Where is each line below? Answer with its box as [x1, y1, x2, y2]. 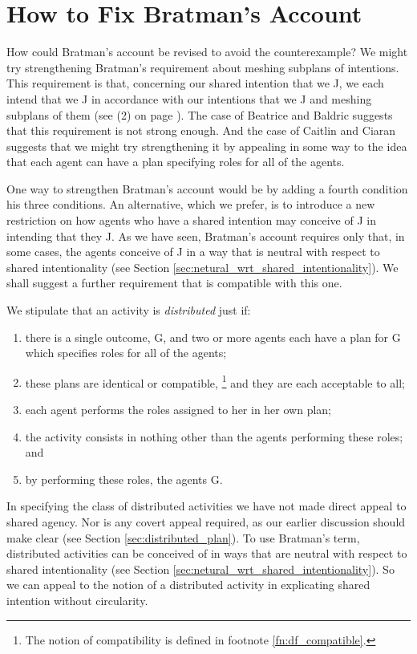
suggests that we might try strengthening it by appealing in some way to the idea [6, 137, 407, 154]
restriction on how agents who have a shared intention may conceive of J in [6, 212, 376, 229]
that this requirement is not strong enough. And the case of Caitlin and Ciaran [6, 122, 396, 139]
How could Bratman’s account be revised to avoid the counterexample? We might [6, 43, 408, 60]
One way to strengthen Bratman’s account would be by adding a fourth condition [6, 180, 408, 197]
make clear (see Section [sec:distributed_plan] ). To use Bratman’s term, [6, 529, 360, 546]
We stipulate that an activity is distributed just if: [6, 302, 251, 319]
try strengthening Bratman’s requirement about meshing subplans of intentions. [6, 59, 399, 75]
